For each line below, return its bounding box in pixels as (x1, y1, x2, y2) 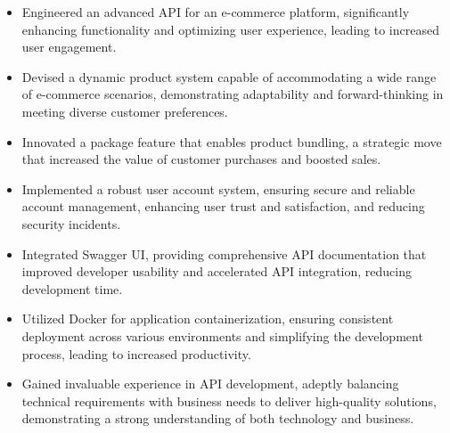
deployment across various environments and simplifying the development (21, 326, 423, 345)
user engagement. (21, 37, 117, 56)
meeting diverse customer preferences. (21, 102, 228, 120)
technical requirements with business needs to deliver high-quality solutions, (21, 391, 437, 410)
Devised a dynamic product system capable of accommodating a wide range (21, 67, 437, 86)
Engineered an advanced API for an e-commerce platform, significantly (21, 3, 410, 20)
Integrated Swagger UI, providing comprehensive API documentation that (21, 244, 427, 263)
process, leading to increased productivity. (21, 344, 251, 363)
